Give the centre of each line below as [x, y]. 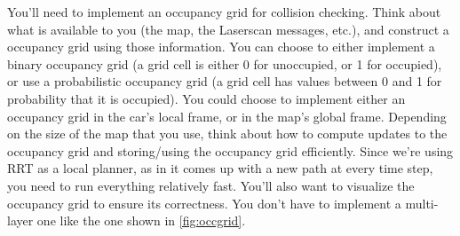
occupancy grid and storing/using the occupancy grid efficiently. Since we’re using [230, 150]
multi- [422, 203]
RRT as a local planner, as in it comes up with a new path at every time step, [220, 168]
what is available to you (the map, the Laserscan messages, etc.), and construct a [228, 29]
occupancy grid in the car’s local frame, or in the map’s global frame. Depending [227, 116]
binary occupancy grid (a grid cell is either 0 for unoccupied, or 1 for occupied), [225, 63]
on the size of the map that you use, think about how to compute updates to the [227, 134]
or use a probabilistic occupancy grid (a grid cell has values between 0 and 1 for [225, 81]
